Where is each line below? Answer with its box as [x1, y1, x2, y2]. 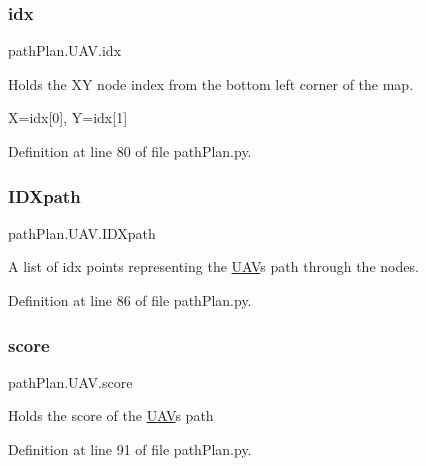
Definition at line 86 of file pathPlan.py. [8, 290, 252, 310]
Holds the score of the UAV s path [8, 405, 214, 426]
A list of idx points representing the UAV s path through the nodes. [8, 256, 419, 277]
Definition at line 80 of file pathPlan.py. [8, 141, 252, 161]
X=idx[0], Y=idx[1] [8, 107, 128, 128]
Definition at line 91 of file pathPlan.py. [8, 439, 252, 459]
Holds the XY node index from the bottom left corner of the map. [8, 73, 414, 94]
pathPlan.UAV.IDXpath [8, 222, 156, 243]
